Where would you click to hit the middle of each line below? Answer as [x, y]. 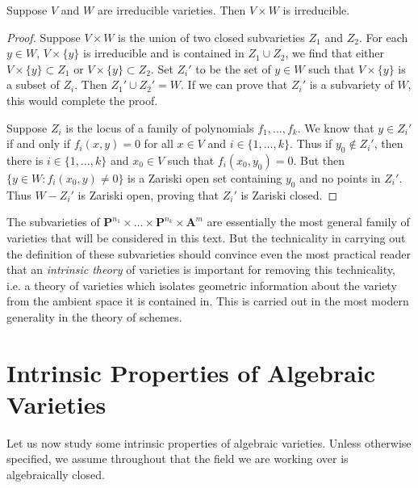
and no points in [340, 177]
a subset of [33, 84]
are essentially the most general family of [308, 222]
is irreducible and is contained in [164, 53]
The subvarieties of [53, 222]
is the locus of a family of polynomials [160, 127]
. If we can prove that [234, 84]
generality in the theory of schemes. [94, 316]
